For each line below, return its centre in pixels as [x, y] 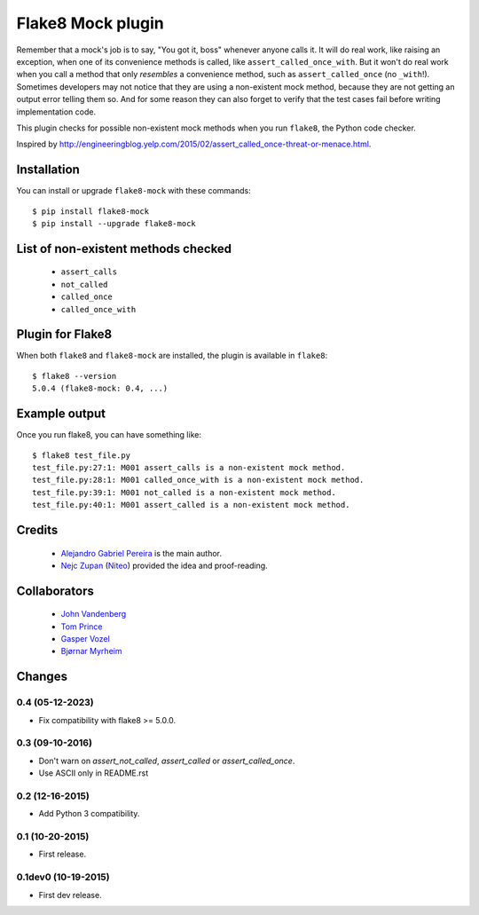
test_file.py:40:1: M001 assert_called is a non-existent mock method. [191, 505]
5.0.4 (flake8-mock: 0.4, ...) [100, 389]
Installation [48, 170]
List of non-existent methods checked [124, 248]
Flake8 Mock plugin [90, 23]
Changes [42, 677]
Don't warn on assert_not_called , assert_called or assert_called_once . [167, 761]
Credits [37, 529]
